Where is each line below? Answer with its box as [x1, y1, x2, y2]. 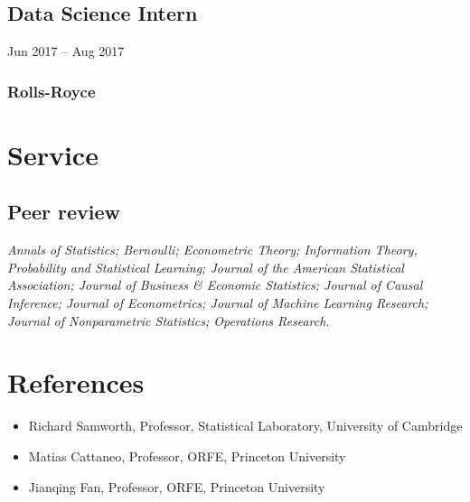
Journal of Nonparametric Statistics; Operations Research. [7, 311, 330, 330]
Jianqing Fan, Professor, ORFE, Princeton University [28, 477, 325, 496]
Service [7, 135, 99, 172]
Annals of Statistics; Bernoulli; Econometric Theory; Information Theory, [7, 240, 418, 259]
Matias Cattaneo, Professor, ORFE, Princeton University [28, 446, 346, 465]
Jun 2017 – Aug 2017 [7, 42, 125, 60]
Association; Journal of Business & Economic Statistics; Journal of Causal [7, 275, 423, 294]
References [7, 364, 145, 401]
